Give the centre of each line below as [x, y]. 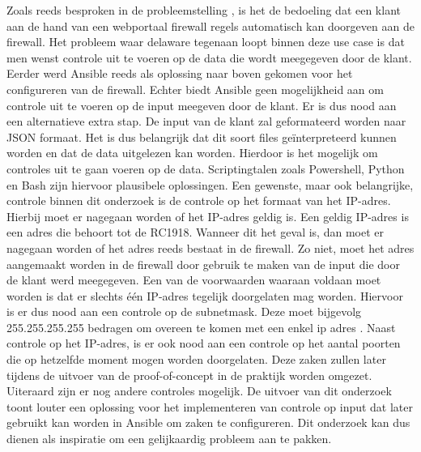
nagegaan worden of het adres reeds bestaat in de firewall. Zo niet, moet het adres [210, 247]
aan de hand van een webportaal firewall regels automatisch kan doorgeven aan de [210, 26]
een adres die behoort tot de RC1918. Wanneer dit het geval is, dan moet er [195, 232]
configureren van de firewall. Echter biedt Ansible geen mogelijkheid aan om [195, 89]
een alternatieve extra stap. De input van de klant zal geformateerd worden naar [206, 121]
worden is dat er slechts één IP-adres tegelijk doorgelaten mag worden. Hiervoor [205, 295]
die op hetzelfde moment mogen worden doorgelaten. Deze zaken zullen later [196, 359]
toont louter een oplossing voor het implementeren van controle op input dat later [210, 406]
